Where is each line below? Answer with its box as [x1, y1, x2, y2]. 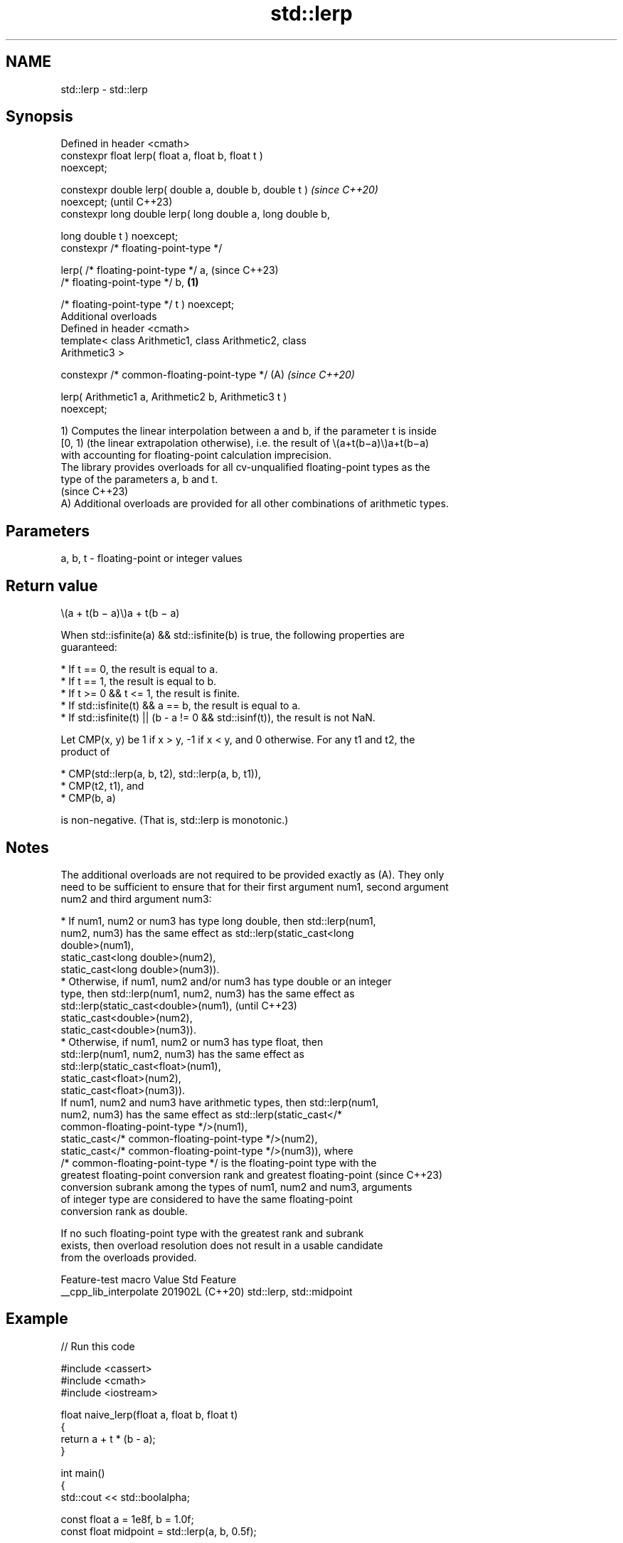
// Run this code [60, 1340, 135, 1352]
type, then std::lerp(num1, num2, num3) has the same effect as [60, 987, 355, 999]
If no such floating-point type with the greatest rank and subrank [60, 1226, 364, 1239]
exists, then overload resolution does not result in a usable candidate [60, 1239, 383, 1251]
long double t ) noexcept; [60, 230, 179, 243]
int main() [60, 1466, 105, 1479]
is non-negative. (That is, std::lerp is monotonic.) [60, 814, 289, 827]
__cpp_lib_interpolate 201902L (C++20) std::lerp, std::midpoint [60, 1285, 353, 1298]
